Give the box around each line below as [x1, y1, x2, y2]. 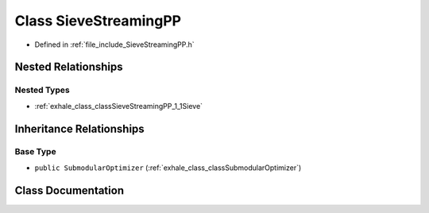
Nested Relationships [14, 60, 123, 74]
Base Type [14, 146, 56, 157]
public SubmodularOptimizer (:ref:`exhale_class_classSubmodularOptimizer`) [34, 163, 302, 172]
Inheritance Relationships [14, 122, 145, 135]
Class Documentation [14, 184, 125, 197]
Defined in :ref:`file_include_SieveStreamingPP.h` [34, 40, 195, 49]
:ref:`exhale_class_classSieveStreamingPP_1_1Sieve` [34, 101, 203, 110]
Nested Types [14, 84, 71, 95]
